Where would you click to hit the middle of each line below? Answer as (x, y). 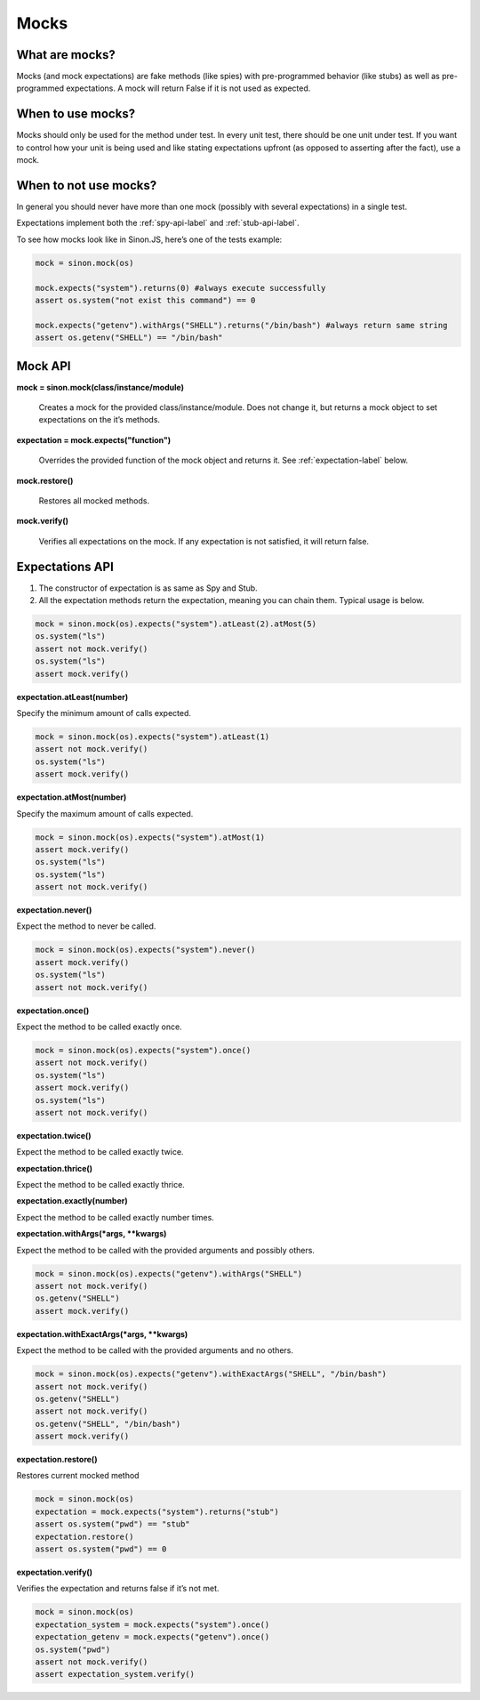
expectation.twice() (54, 1135)
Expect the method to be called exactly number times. (116, 1217)
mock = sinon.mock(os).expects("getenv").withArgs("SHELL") (169, 1273)
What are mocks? (66, 55)
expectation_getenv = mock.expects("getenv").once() (152, 1637)
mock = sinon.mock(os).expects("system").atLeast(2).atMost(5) (176, 624)
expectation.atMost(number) (72, 797)
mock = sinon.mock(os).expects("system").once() (143, 1050)
